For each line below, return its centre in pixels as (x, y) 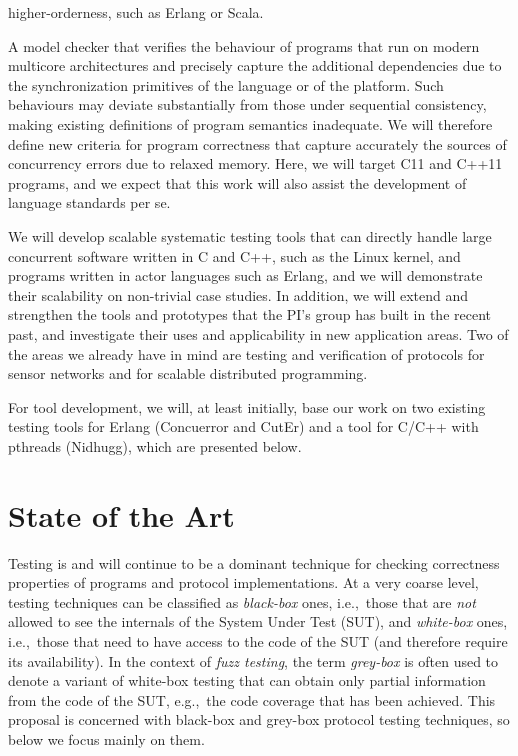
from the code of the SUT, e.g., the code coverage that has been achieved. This (252, 699)
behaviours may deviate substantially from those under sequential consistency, (247, 104)
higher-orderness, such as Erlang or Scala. (136, 12)
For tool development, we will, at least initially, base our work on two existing (247, 406)
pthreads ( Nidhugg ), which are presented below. (155, 445)
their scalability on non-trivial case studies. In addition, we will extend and (238, 294)
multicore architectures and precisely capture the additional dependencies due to (255, 65)
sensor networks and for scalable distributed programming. (188, 373)
